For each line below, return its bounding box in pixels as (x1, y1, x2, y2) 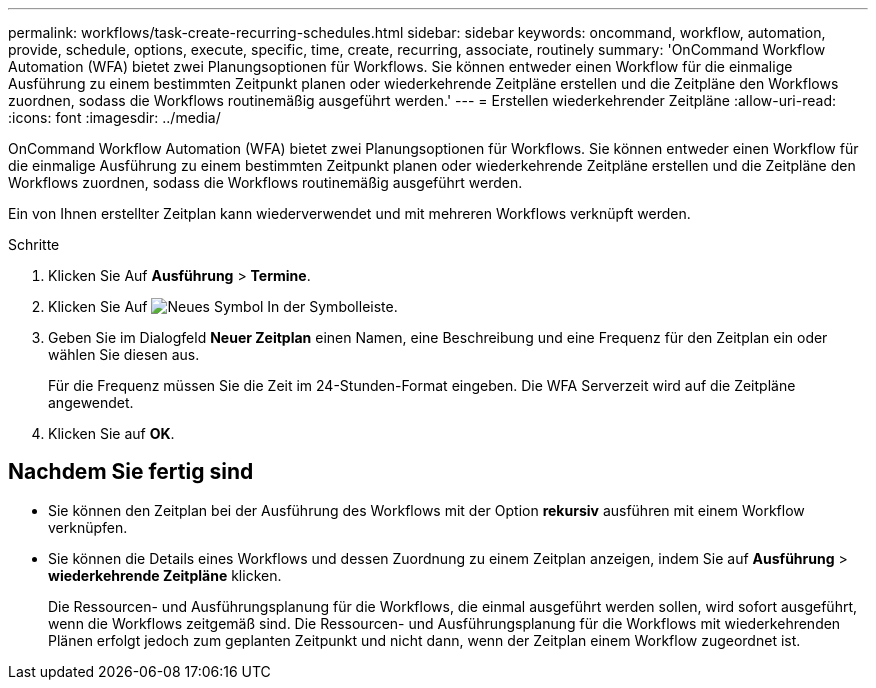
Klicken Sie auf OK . (48, 425, 175, 442)
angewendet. (48, 394, 134, 411)
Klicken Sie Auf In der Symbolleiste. (48, 298, 398, 315)
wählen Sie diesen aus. (48, 346, 200, 363)
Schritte (8, 236, 60, 253)
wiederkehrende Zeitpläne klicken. (48, 566, 282, 584)
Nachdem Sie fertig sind (8, 459, 254, 485)
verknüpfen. (48, 518, 128, 536)
